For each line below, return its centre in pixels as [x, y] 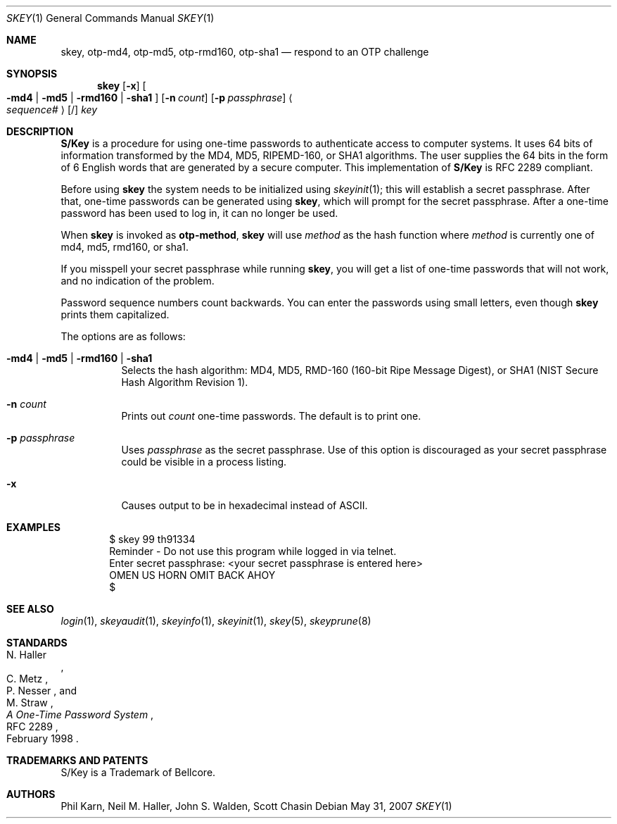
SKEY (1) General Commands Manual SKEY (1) [110, 18]
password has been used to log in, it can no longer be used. [199, 213]
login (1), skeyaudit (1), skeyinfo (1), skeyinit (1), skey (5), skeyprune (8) [216, 621]
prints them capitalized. [115, 314]
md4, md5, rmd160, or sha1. [125, 247]
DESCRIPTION [40, 131]
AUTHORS [31, 794]
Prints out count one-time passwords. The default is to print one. [271, 416]
